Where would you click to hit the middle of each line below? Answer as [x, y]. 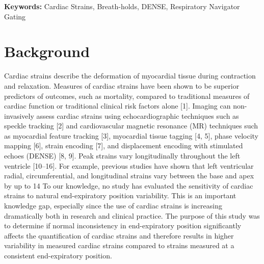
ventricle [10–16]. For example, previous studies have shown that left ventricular [129, 165]
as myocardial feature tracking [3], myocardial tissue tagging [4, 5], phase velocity [131, 135]
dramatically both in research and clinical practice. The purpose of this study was [132, 215]
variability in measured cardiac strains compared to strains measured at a [119, 245]
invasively [19, 115]
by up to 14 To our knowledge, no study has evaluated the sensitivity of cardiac [129, 185]
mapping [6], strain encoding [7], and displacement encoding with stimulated [124, 146]
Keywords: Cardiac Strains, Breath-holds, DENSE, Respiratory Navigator [122, 6]
